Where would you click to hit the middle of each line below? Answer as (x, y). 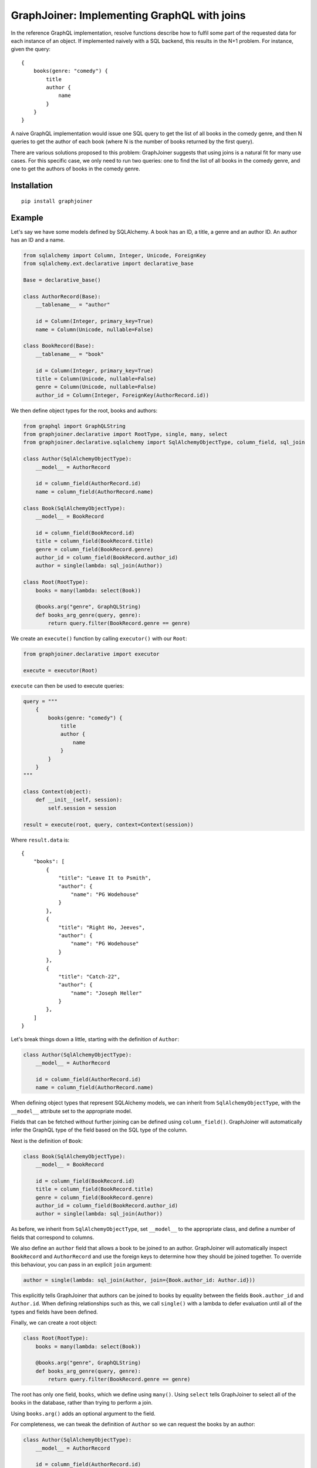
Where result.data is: (40, 840)
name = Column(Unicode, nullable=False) (95, 329)
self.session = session (82, 808)
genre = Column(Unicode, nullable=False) (96, 387)
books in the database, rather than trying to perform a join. (82, 1403)
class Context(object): (58, 792)
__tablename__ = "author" (73, 305)
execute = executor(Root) (60, 670)
